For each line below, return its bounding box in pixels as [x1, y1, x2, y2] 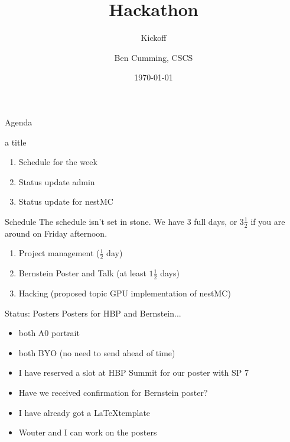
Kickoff [141, 31, 167, 44]
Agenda [5, 115, 32, 128]
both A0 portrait [18, 327, 80, 339]
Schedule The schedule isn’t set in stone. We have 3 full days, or [5, 215, 237, 227]
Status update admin [18, 175, 95, 188]
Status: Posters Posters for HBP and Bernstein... [5, 307, 181, 319]
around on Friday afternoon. [5, 227, 107, 239]
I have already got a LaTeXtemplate [18, 406, 151, 418]
